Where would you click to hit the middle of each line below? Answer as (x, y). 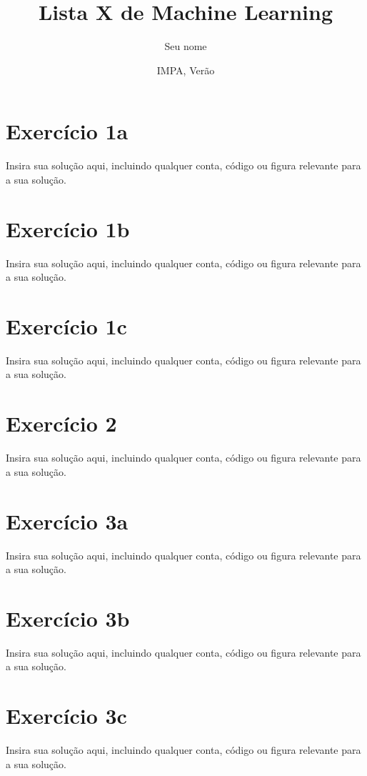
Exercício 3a (67, 521)
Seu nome (186, 46)
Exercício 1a (67, 131)
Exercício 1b (68, 228)
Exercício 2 (61, 423)
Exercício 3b (68, 618)
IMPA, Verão (186, 70)
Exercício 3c (66, 716)
